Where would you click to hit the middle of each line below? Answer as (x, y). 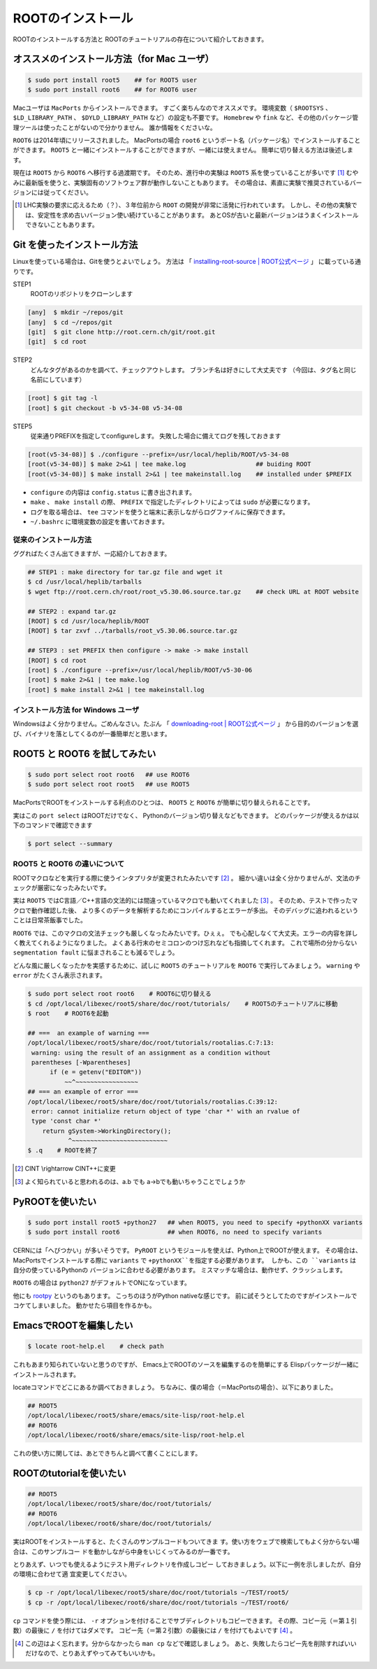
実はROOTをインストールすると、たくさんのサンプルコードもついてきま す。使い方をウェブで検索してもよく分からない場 (186, 1542)
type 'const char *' (67, 1121)
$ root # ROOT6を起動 (68, 1013)
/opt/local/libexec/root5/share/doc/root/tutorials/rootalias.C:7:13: (151, 1043)
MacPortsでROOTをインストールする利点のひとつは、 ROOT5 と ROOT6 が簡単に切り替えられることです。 (163, 803)
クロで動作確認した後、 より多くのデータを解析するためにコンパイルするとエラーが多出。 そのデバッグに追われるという (186, 910)
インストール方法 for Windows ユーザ (76, 710)
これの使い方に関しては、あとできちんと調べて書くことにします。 (107, 1453)
